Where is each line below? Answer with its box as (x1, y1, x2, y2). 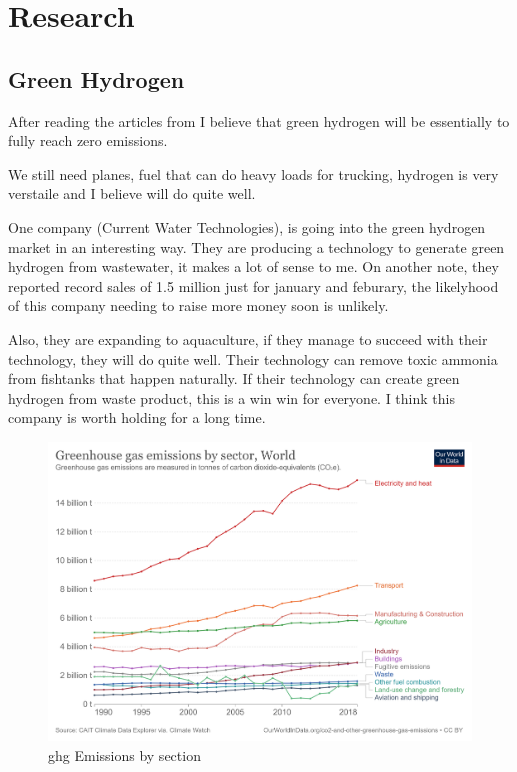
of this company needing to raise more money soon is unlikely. (8, 295, 389, 316)
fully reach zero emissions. (8, 130, 168, 151)
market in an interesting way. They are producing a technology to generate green (8, 236, 505, 257)
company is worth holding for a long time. (8, 407, 266, 428)
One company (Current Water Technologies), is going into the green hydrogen (8, 216, 486, 237)
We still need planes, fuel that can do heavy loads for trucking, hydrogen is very (8, 163, 499, 184)
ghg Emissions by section (48, 744, 201, 765)
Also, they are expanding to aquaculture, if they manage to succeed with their (8, 328, 488, 349)
